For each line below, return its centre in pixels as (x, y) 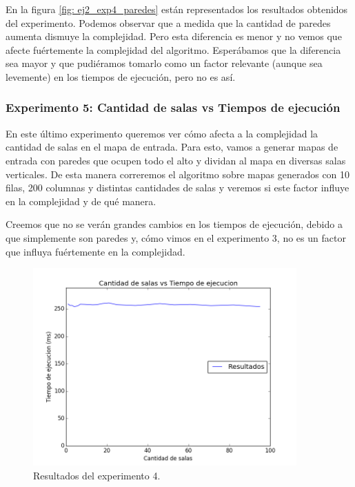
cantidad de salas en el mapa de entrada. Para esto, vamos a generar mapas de (172, 147)
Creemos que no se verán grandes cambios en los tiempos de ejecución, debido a (174, 224)
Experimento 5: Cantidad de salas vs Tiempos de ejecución (173, 107)
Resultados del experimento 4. (97, 475)
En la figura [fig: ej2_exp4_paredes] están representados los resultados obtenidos (177, 9)
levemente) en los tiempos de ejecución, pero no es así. (121, 76)
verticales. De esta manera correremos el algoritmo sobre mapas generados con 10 (178, 174)
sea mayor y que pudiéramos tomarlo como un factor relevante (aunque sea (164, 63)
